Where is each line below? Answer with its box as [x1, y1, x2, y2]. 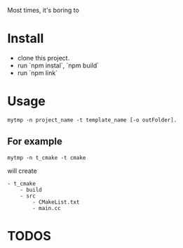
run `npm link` [17, 68, 58, 77]
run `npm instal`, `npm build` [17, 61, 100, 70]
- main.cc [32, 204, 61, 211]
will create [7, 167, 37, 175]
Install [7, 31, 44, 46]
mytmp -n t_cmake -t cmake [7, 154, 86, 161]
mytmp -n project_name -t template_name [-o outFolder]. [7, 116, 177, 124]
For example [7, 136, 63, 148]
